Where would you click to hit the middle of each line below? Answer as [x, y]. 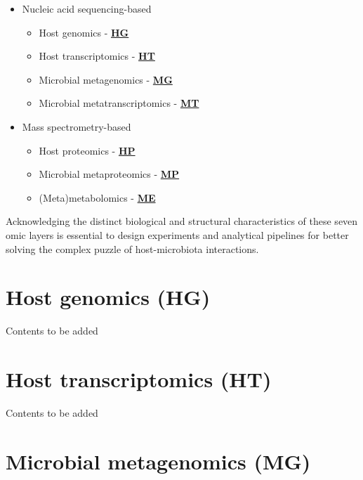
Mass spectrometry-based [77, 126]
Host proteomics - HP [87, 150]
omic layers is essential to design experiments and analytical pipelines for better [177, 234]
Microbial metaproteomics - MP [109, 174]
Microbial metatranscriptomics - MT [119, 103]
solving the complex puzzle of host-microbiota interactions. [132, 248]
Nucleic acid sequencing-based [87, 8]
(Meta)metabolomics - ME [97, 197]
